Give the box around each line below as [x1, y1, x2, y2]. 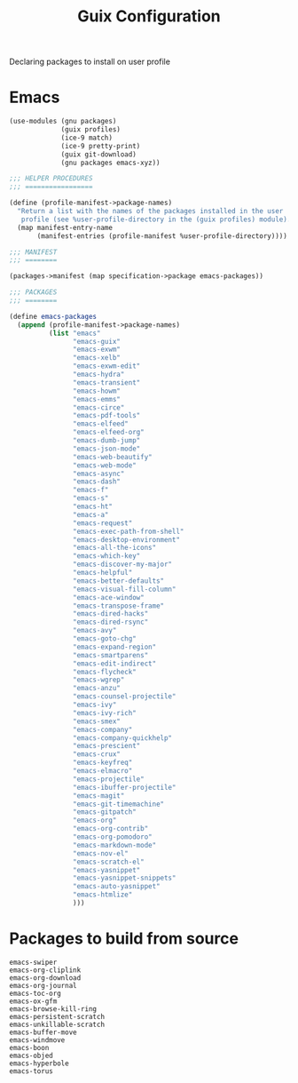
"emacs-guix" [72, 337, 122, 346]
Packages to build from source [9, 928, 239, 949]
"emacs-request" [72, 518, 133, 528]
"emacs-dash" [72, 477, 122, 486]
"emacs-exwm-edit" [72, 362, 141, 370]
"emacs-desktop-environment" [72, 535, 180, 544]
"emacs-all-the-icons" [72, 544, 157, 553]
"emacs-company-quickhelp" [72, 733, 173, 743]
